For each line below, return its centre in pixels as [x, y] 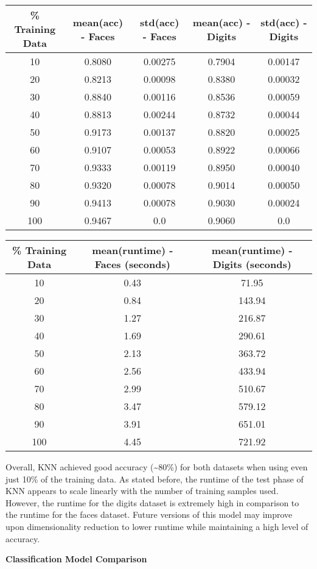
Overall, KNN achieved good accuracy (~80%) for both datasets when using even [157, 467]
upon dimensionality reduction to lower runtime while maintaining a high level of [157, 526]
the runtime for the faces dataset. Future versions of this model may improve [149, 514]
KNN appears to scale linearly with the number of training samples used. [142, 491]
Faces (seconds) [132, 264]
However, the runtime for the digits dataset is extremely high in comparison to [152, 502]
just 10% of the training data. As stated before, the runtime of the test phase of [155, 479]
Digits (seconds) [252, 264]
